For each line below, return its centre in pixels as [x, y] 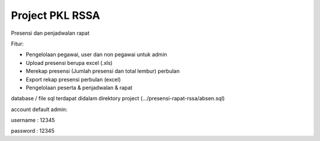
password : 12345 [33, 131]
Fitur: [17, 44]
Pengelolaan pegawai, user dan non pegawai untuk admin [96, 55]
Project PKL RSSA [55, 15]
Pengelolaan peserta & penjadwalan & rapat [79, 87]
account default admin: [39, 109]
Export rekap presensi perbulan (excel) [73, 79]
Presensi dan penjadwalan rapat [50, 33]
